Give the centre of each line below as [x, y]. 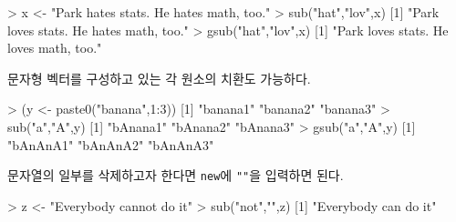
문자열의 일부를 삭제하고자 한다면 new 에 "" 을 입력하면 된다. [176, 175]
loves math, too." [55, 48]
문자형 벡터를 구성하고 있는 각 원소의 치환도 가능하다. [159, 78]
